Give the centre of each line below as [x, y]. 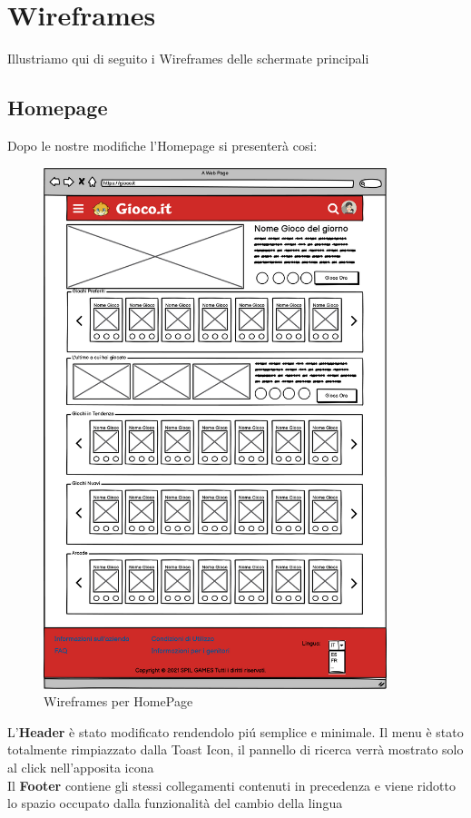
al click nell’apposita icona [81, 768]
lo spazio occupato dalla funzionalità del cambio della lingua [175, 803]
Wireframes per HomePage [118, 701]
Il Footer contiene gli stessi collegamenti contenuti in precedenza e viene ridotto [231, 785]
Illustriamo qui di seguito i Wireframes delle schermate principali [188, 59]
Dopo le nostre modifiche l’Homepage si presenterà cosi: [162, 145]
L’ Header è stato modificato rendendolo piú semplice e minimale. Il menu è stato [235, 731]
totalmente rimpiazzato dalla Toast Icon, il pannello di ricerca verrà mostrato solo [235, 749]
